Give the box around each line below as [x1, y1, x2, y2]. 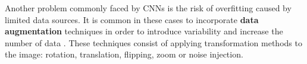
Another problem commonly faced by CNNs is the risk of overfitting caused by [5, 2, 292, 14]
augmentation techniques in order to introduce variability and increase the [5, 25, 283, 37]
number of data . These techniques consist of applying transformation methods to [5, 36, 302, 49]
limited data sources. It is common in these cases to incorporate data [5, 13, 259, 25]
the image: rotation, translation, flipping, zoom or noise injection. [5, 48, 243, 60]
